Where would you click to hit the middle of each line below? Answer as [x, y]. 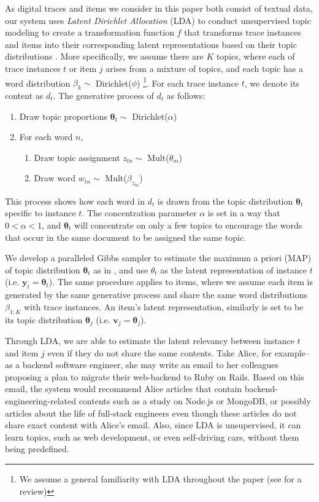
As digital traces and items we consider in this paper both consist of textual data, [159, 8]
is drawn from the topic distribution [225, 201]
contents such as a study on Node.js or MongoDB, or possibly [195, 401]
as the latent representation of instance [234, 269]
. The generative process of [103, 96]
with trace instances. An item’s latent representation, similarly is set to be [164, 306]
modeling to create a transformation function [90, 32]
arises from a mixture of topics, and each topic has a [204, 68]
